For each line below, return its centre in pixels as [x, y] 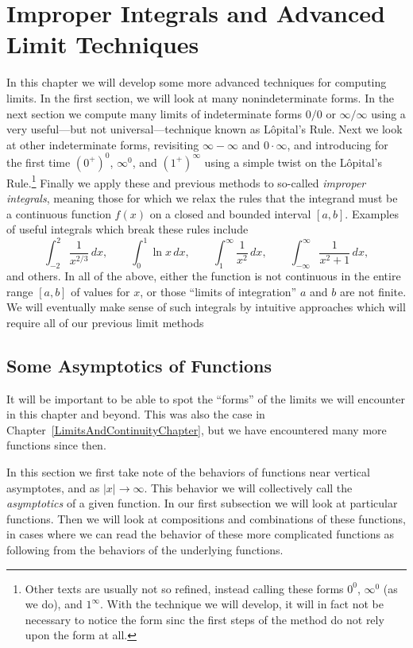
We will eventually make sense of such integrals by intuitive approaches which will [206, 307]
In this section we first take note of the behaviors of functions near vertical [188, 472]
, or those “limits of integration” [218, 291]
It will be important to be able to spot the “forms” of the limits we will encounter [206, 398]
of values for [100, 291]
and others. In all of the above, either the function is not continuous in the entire [204, 276]
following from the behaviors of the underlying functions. [145, 550]
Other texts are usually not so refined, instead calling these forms [184, 588]
